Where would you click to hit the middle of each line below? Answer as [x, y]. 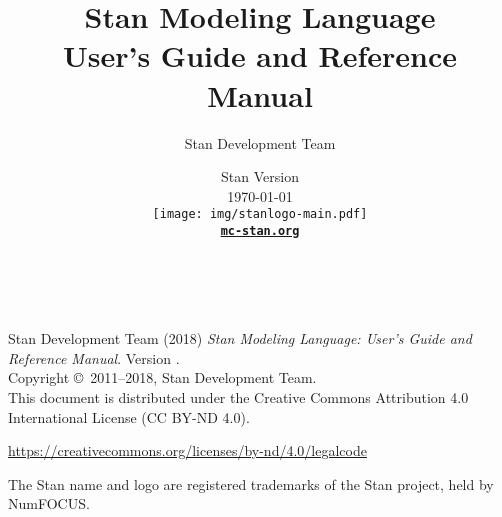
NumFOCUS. [49, 503]
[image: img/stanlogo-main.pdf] [260, 214]
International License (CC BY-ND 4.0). [129, 416]
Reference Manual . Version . [94, 357]
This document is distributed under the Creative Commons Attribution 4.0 [238, 396]
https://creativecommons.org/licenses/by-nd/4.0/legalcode [187, 450]
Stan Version [260, 176]
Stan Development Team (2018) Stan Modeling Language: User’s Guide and [240, 338]
